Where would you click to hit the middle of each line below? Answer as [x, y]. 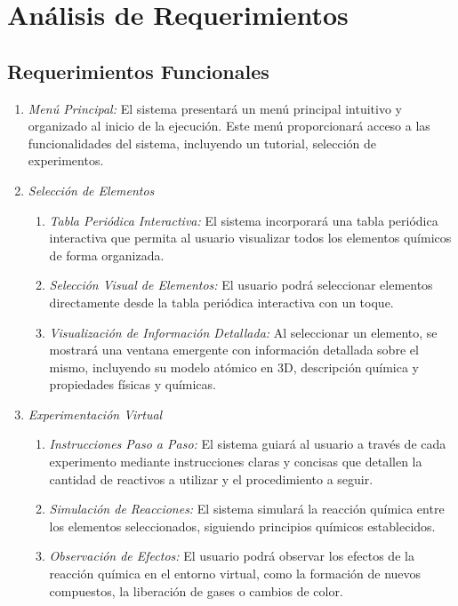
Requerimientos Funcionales [138, 71]
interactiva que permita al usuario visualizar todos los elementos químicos [250, 238]
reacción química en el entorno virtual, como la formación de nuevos [235, 574]
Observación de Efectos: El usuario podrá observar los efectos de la [232, 556]
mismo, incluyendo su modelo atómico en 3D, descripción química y [234, 367]
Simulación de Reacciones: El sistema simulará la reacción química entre [247, 509]
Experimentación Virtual [95, 414]
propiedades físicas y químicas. [133, 384]
